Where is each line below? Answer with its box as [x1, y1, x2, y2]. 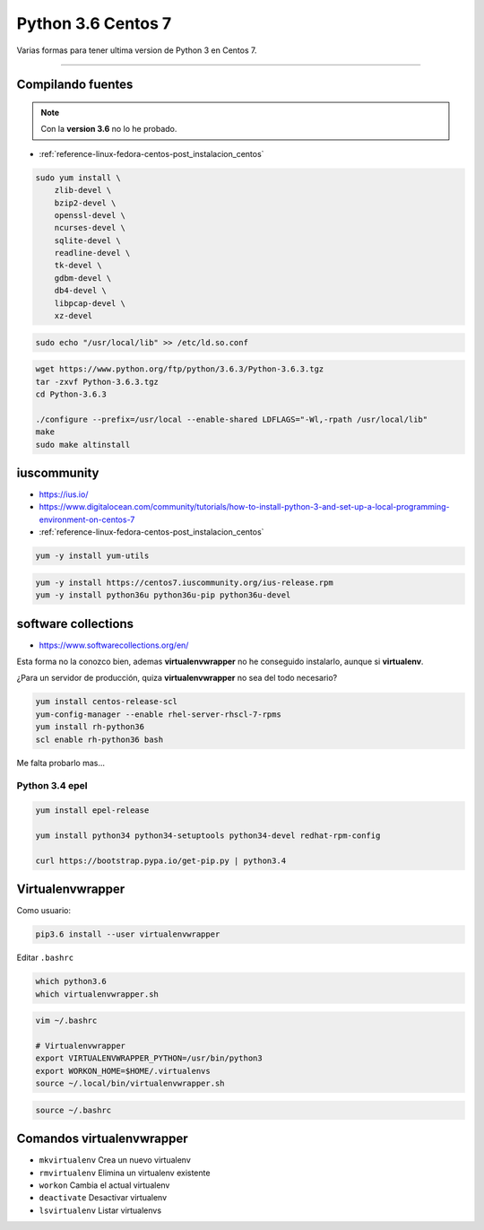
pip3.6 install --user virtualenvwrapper [35, 929, 220, 939]
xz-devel [54, 310, 93, 321]
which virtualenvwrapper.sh [35, 989, 159, 999]
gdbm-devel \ [54, 273, 112, 283]
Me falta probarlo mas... [16, 757, 106, 768]
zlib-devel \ [54, 185, 112, 196]
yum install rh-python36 [35, 722, 145, 732]
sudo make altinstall [35, 440, 131, 449]
